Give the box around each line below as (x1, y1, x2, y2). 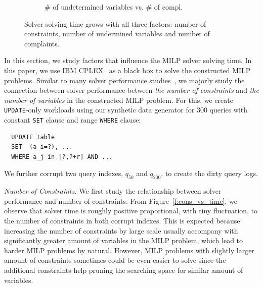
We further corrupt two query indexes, (4, 168, 123, 179)
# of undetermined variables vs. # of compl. (45, 2, 183, 12)
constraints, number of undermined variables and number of (24, 28, 210, 39)
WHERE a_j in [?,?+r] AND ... (11, 153, 113, 160)
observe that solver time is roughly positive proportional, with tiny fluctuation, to (4, 205, 258, 216)
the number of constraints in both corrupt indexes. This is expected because (4, 215, 240, 226)
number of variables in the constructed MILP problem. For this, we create (4, 94, 233, 105)
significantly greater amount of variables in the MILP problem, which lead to (4, 235, 243, 246)
